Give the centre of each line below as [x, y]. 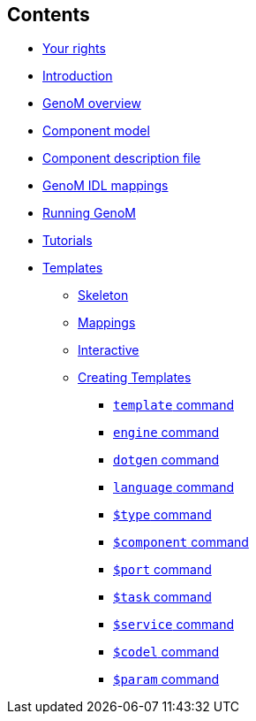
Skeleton [103, 295]
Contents [49, 15]
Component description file [122, 158]
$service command [173, 625]
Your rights [74, 49]
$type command [162, 515]
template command [173, 405]
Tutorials [68, 241]
